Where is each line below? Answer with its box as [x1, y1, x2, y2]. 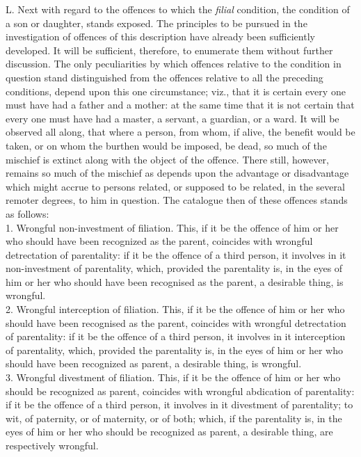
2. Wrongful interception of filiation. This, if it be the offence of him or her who [6, 302, 345, 316]
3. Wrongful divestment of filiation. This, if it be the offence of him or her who [6, 370, 341, 385]
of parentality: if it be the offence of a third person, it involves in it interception [6, 329, 346, 344]
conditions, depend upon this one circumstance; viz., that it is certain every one [6, 83, 346, 98]
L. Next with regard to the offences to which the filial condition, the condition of [6, 2, 350, 16]
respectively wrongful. [6, 438, 99, 452]
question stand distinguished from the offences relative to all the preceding [6, 70, 323, 84]
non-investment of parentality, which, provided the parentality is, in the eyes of [6, 261, 343, 275]
